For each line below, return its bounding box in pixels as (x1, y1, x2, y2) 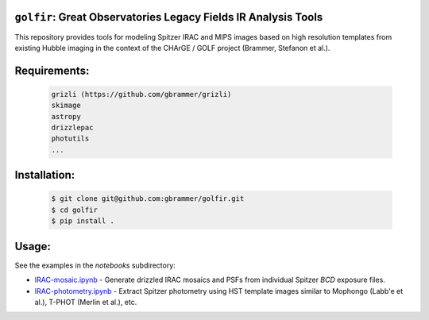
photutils (51, 134, 90, 143)
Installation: (14, 168, 75, 182)
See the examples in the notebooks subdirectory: (14, 260, 176, 270)
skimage (51, 101, 81, 110)
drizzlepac (51, 123, 94, 133)
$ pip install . (51, 217, 115, 226)
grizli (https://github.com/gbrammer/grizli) (51, 90, 232, 98)
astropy (51, 112, 81, 121)
